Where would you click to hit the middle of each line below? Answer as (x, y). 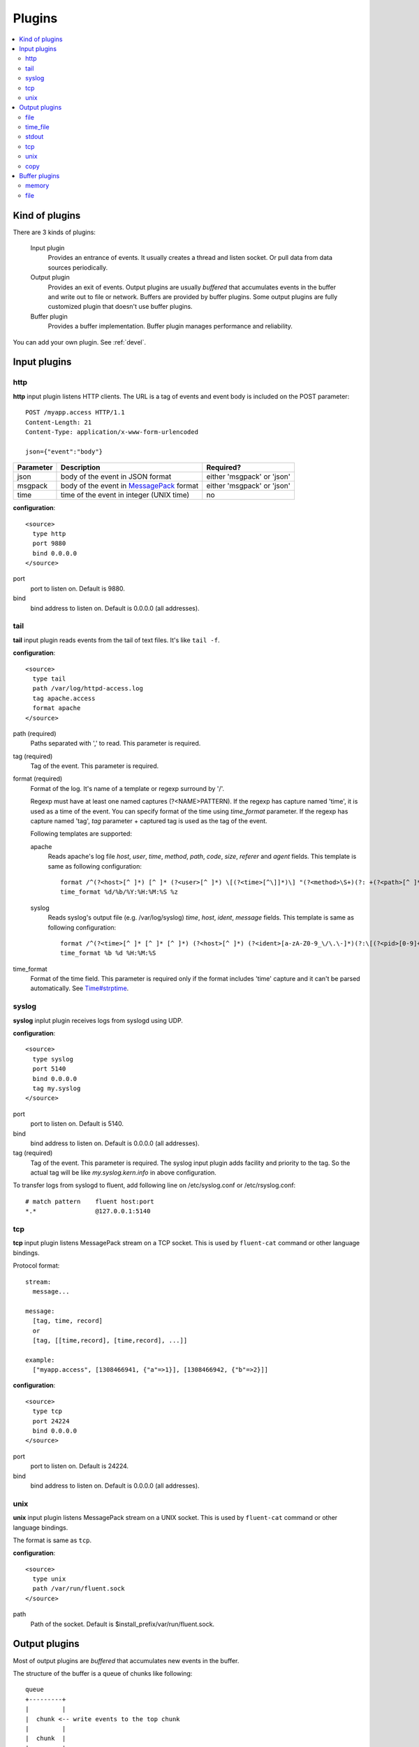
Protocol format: (36, 1266)
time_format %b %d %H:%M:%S (108, 953)
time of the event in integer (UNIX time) (125, 495)
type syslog (53, 1059)
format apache (57, 708)
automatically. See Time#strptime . (80, 988)
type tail (49, 679)
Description (80, 467)
